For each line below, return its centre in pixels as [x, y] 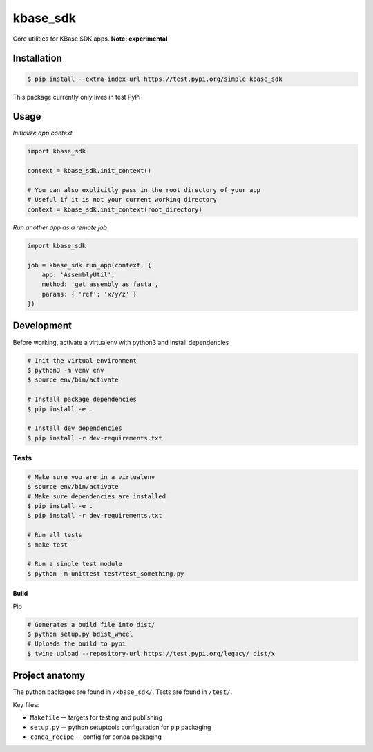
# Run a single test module [75, 564]
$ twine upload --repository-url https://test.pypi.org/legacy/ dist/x [151, 654]
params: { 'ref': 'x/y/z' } [89, 294]
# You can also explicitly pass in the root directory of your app [144, 190]
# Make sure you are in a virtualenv [91, 477]
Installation [37, 58]
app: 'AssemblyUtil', [78, 274]
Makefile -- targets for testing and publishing [96, 717]
